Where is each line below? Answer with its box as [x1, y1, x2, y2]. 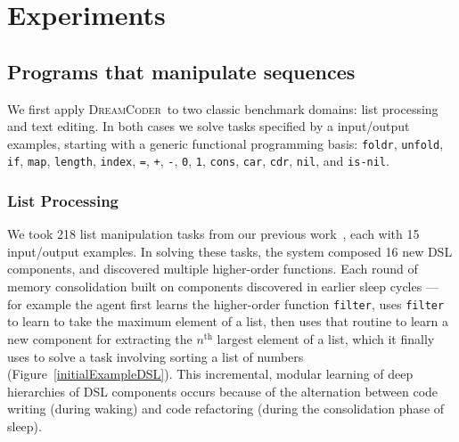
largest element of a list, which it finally [217, 329, 435, 348]
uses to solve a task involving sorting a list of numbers [7, 347, 304, 365]
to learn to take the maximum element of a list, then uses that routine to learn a [7, 312, 448, 331]
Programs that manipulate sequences [7, 57, 356, 85]
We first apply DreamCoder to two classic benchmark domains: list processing [7, 99, 439, 118]
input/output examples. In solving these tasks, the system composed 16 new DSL [7, 241, 453, 260]
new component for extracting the [7, 329, 193, 348]
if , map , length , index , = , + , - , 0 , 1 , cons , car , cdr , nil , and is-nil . [7, 151, 389, 170]
